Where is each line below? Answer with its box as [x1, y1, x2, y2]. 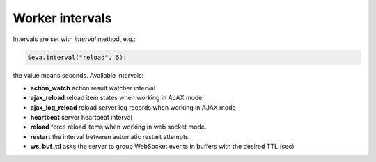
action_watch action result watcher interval [30, 83, 156, 92]
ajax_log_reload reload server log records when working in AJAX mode [30, 103, 236, 111]
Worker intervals [13, 10, 112, 26]
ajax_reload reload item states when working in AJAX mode [30, 94, 203, 102]
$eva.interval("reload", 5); [27, 53, 127, 61]
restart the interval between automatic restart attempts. [30, 132, 191, 140]
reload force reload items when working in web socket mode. [30, 122, 207, 131]
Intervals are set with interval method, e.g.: [13, 35, 136, 43]
